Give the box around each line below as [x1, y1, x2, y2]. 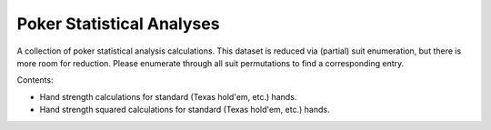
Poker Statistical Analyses [16, 14, 220, 34]
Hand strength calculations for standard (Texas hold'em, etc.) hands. [39, 91, 297, 102]
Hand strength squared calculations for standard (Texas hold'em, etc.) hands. [39, 105, 330, 115]
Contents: [16, 75, 54, 85]
